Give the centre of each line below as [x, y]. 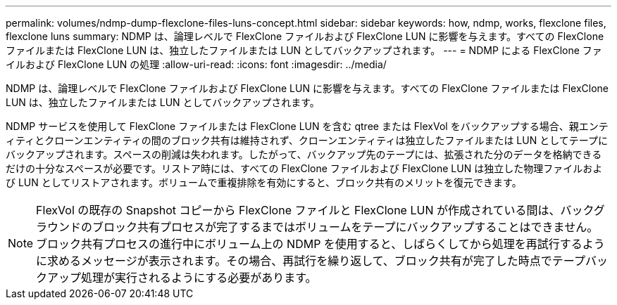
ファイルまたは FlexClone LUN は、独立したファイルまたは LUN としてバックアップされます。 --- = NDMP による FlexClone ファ [304, 50]
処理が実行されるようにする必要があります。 [199, 278]
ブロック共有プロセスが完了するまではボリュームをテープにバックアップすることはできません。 [345, 227]
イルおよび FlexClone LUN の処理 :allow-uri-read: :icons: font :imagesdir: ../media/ [196, 64]
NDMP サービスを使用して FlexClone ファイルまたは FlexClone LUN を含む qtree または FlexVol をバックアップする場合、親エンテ [307, 126]
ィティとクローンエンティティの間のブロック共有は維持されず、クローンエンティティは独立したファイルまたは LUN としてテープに [307, 140]
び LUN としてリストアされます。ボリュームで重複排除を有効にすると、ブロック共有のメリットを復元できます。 [264, 182]
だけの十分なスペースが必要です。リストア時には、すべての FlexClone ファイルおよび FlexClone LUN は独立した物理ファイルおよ [304, 168]
